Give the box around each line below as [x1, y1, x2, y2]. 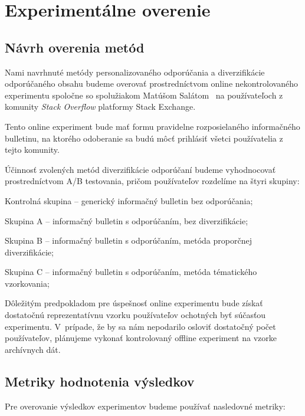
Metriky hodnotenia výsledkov [5, 372, 195, 390]
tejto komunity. [5, 143, 60, 156]
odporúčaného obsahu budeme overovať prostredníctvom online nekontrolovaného [5, 77, 298, 90]
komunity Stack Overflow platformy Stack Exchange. [5, 100, 196, 113]
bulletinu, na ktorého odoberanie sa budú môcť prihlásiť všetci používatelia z [5, 132, 283, 144]
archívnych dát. [5, 343, 61, 355]
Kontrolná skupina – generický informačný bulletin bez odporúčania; [5, 194, 253, 207]
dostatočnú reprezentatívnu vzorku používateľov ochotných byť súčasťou [5, 309, 266, 321]
